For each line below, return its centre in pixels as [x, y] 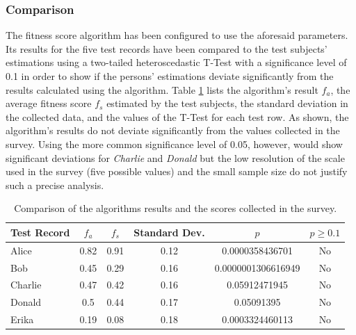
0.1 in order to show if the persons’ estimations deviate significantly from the [170, 76]
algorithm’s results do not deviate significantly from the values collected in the [173, 130]
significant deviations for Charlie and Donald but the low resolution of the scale [175, 157]
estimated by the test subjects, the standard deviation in [227, 103]
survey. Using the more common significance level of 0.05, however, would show [174, 144]
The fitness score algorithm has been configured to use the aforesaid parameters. [177, 35]
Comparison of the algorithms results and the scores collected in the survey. [176, 208]
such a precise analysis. [55, 185]
